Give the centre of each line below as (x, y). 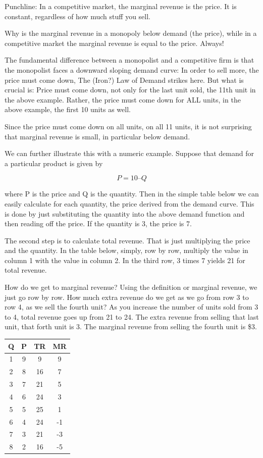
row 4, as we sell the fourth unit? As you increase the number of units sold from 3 (131, 307)
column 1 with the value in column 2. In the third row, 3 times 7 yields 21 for (125, 260)
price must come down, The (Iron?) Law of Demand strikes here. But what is (124, 80)
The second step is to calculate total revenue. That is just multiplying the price (127, 240)
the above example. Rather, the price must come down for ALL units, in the (123, 99)
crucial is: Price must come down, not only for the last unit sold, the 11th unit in (130, 90)
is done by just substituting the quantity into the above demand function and (125, 213)
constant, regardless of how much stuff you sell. (77, 16)
